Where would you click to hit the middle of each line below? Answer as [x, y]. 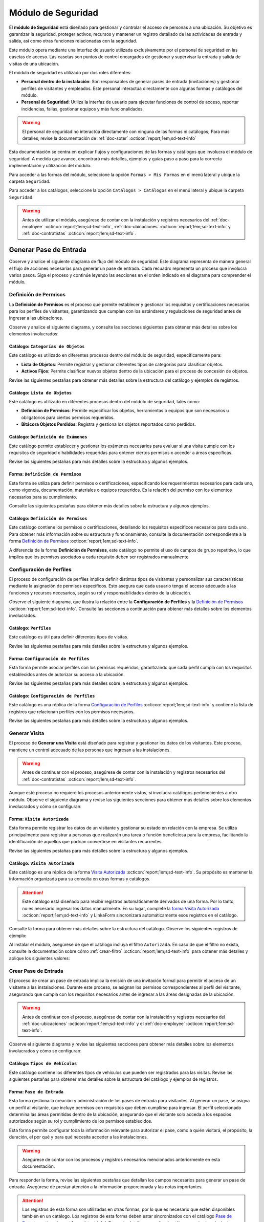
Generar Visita [27, 733]
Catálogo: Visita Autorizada [42, 863]
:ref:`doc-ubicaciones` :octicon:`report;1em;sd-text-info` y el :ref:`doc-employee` [104, 1024]
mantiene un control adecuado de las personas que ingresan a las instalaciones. [90, 750]
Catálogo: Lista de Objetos [40, 393]
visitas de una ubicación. [34, 64]
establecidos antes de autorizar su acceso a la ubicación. [67, 674]
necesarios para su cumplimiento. [43, 497]
